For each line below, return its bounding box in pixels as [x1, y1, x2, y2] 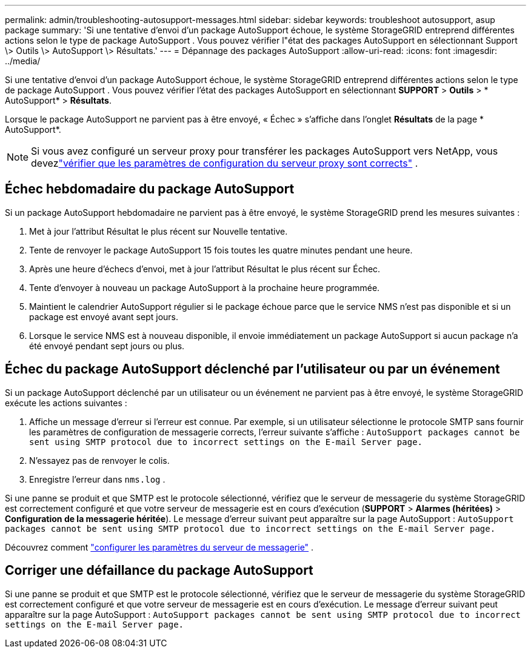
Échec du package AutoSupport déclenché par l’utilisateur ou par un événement [5, 361, 500, 377]
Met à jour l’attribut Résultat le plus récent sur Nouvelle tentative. [29, 226, 288, 236]
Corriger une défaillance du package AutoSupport [5, 563, 313, 578]
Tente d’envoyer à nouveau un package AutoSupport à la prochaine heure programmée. [29, 282, 380, 293]
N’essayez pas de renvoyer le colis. [29, 455, 170, 466]
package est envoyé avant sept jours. [29, 311, 179, 322]
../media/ [5, 56, 41, 66]
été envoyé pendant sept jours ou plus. [29, 340, 185, 351]
